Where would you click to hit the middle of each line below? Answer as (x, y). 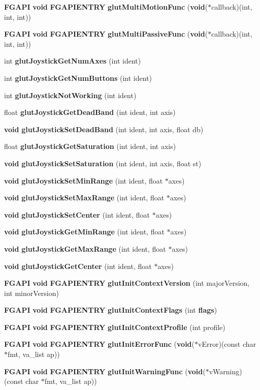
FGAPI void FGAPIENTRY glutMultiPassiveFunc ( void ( (106, 34)
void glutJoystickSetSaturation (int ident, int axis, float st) (103, 163)
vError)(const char (227, 344)
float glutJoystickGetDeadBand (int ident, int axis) (90, 112)
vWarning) (225, 371)
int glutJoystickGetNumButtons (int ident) (78, 78)
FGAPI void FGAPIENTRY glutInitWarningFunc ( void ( (105, 371)
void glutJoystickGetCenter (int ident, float (78, 266)
